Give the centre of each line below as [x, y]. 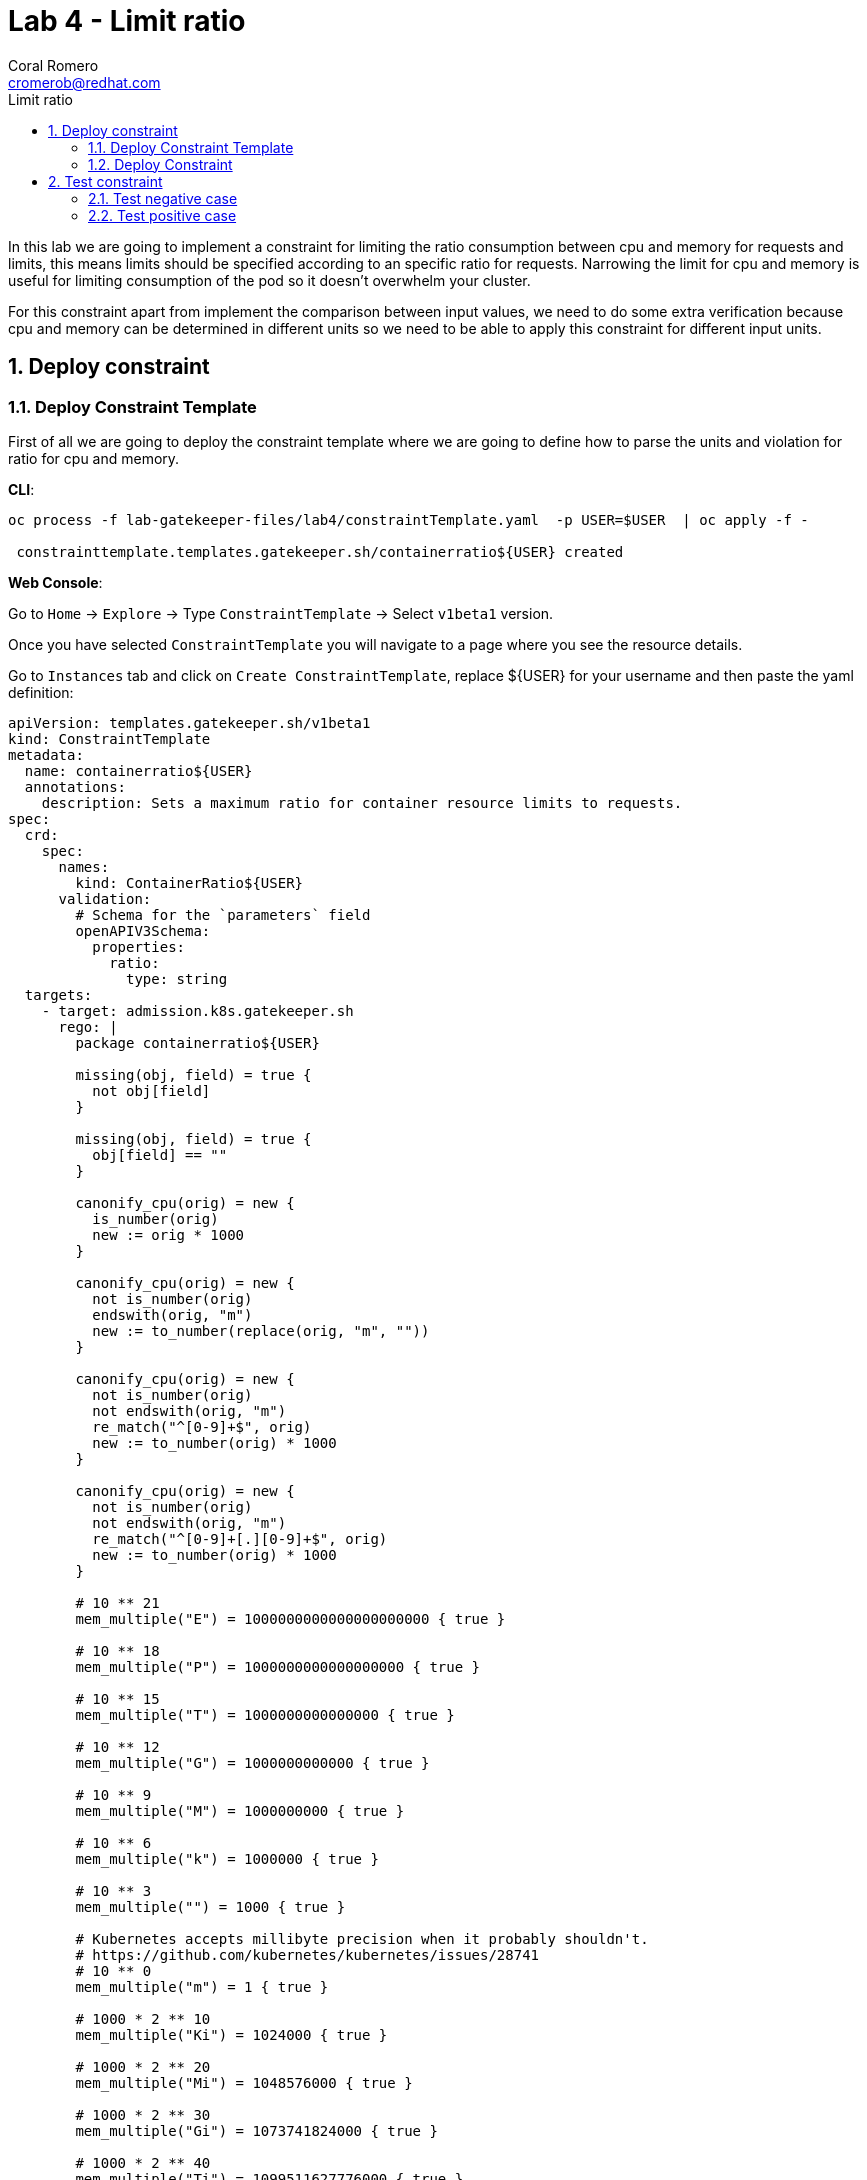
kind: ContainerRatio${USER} [189, 882]
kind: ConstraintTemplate [109, 738]
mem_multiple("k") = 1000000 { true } [227, 1858]
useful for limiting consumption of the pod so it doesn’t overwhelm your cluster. [269, 280]
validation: [105, 898]
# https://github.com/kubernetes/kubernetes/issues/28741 [307, 1954]
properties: [139, 946]
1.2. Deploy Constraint [160, 164]
